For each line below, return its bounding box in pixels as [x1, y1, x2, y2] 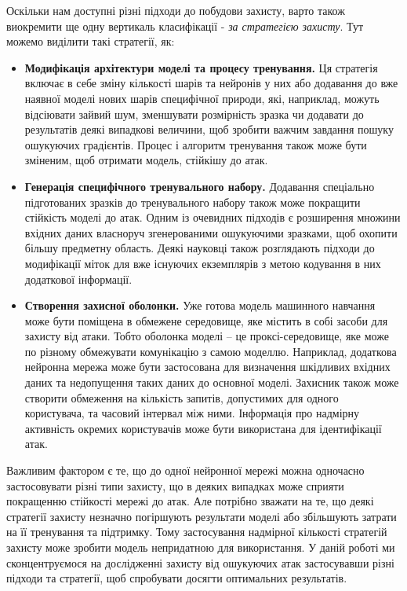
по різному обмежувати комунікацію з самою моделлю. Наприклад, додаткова [24, 343, 397, 359]
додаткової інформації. [24, 270, 133, 287]
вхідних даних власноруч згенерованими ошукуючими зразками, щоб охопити [24, 224, 398, 240]
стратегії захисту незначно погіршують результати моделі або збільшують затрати [6, 508, 397, 524]
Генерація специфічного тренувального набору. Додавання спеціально [24, 178, 375, 194]
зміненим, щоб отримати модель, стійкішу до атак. [24, 152, 268, 168]
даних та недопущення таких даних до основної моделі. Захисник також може [24, 374, 399, 391]
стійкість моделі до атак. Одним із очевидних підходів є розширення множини [24, 209, 401, 226]
